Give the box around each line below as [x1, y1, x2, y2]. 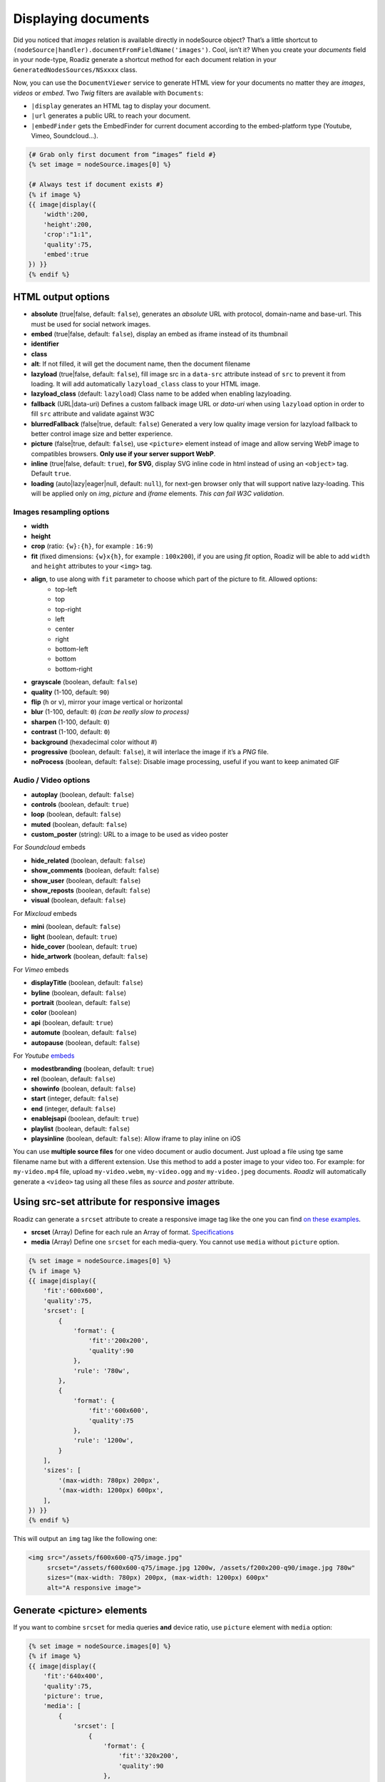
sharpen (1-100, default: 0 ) [31, 717, 111, 726]
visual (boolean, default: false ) [31, 896, 126, 905]
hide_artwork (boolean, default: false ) [31, 952, 148, 961]
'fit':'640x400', [43, 1672, 104, 1680]
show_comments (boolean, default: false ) [31, 866, 160, 875]
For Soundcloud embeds [13, 843, 86, 852]
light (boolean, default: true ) [31, 932, 118, 941]
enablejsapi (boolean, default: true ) [31, 1114, 139, 1123]
